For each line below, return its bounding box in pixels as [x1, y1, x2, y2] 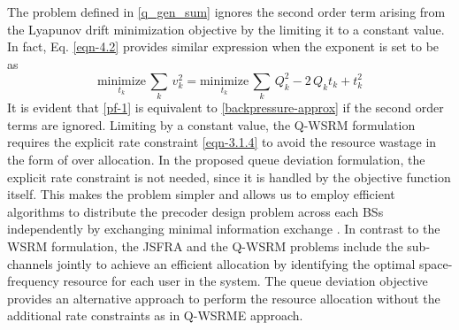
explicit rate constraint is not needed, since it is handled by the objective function [7, 167, 451, 186]
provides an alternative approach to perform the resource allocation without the [7, 288, 440, 307]
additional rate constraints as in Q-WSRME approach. [7, 306, 303, 325]
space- [418, 254, 453, 272]
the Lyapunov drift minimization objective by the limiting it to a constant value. [7, 19, 445, 38]
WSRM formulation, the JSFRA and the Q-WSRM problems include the [7, 236, 403, 255]
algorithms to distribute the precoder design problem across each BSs [7, 202, 384, 220]
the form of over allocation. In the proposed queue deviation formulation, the [7, 150, 425, 168]
